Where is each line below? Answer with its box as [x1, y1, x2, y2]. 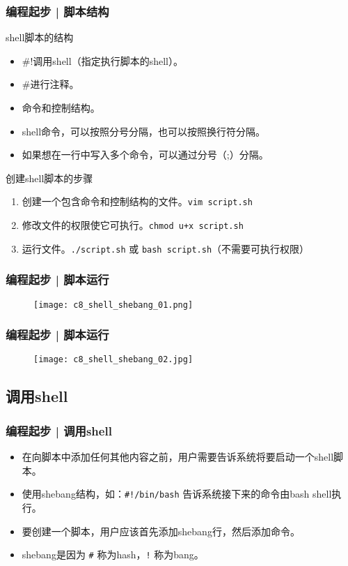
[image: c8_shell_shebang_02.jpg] [33, 355, 193, 365]
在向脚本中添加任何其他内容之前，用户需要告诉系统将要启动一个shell [22, 449, 334, 464]
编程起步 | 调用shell [6, 422, 112, 439]
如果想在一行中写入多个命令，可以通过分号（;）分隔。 [22, 147, 269, 162]
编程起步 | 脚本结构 [6, 2, 109, 20]
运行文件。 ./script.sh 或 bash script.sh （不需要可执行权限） [22, 241, 310, 255]
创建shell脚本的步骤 [6, 170, 93, 185]
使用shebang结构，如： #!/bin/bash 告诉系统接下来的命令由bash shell [22, 486, 332, 501]
